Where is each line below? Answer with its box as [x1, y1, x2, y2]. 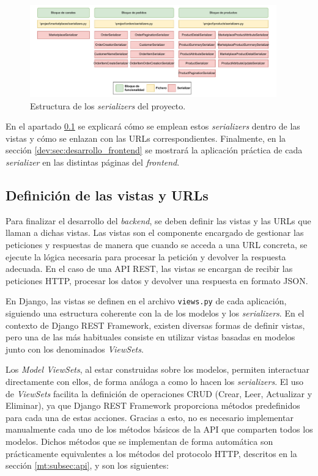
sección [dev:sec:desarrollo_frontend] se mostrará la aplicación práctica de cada [6, 144, 303, 156]
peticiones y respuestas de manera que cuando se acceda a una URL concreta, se [6, 238, 308, 251]
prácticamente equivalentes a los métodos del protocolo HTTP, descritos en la [6, 447, 297, 460]
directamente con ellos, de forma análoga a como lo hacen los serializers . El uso [6, 375, 304, 387]
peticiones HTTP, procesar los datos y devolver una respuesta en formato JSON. [6, 274, 308, 287]
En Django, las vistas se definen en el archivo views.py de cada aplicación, [6, 295, 287, 307]
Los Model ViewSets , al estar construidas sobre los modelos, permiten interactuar [6, 363, 309, 376]
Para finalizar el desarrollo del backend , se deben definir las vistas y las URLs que [6, 214, 311, 227]
